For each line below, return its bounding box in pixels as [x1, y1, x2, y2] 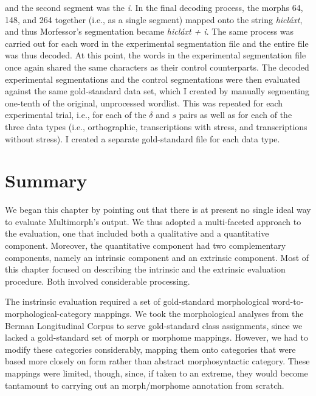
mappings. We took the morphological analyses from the [94, 307, 304, 319]
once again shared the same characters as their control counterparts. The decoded [5, 60, 309, 73]
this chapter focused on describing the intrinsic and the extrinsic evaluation [5, 263, 286, 276]
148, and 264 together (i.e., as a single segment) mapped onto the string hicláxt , [5, 13, 303, 26]
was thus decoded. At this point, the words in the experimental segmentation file [5, 49, 306, 61]
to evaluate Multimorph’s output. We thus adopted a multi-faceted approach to [5, 215, 301, 228]
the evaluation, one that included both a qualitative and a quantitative [5, 227, 269, 240]
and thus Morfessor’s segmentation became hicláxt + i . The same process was [5, 25, 294, 38]
